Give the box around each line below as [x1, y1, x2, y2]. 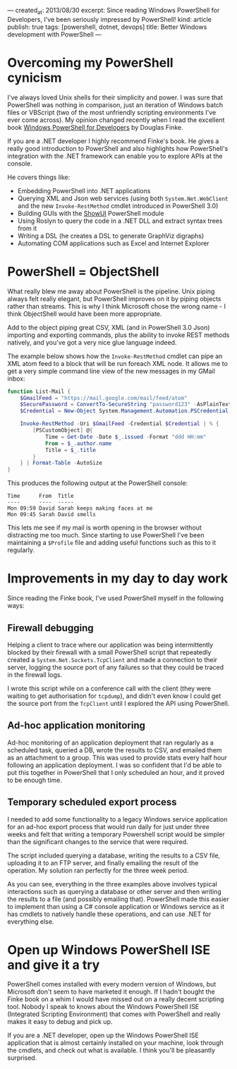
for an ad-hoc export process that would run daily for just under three [7, 822, 209, 831]
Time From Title [7, 493, 74, 500]
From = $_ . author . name [44, 440, 112, 447]
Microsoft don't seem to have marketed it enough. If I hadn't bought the [7, 987, 215, 996]
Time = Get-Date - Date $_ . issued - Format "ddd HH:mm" [44, 433, 207, 440]
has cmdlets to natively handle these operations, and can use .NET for [7, 910, 212, 918]
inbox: [7, 374, 25, 383]
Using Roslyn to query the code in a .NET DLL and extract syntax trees [17, 216, 223, 225]
